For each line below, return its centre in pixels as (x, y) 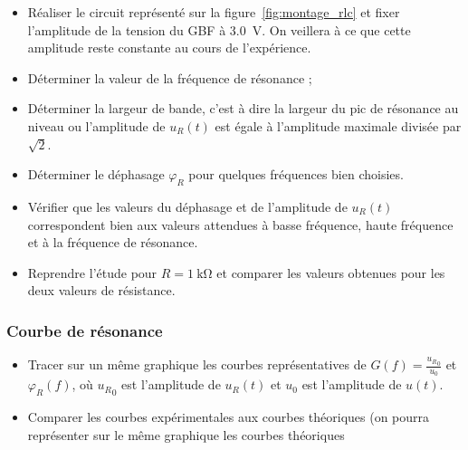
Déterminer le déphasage (96, 174)
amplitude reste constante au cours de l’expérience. (169, 48)
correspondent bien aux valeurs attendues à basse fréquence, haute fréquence (240, 224)
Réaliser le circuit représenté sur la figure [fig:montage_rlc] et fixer (214, 12)
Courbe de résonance (85, 330)
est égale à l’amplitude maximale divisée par (338, 125)
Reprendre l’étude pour (92, 272)
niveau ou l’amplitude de (96, 125)
